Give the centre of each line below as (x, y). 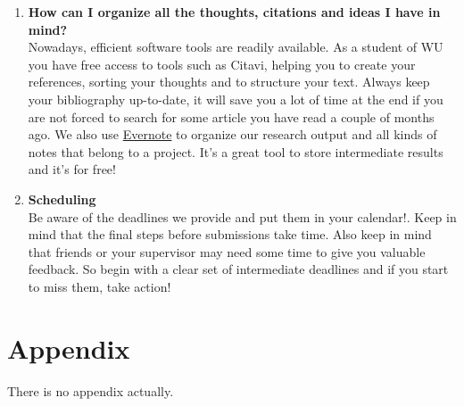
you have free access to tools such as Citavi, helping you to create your (222, 64)
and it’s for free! (72, 169)
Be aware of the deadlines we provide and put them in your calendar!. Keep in (242, 216)
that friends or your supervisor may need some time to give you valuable (227, 251)
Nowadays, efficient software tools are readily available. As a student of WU (236, 47)
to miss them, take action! (99, 286)
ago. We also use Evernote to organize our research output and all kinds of (232, 134)
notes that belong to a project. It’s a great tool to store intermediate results (236, 151)
